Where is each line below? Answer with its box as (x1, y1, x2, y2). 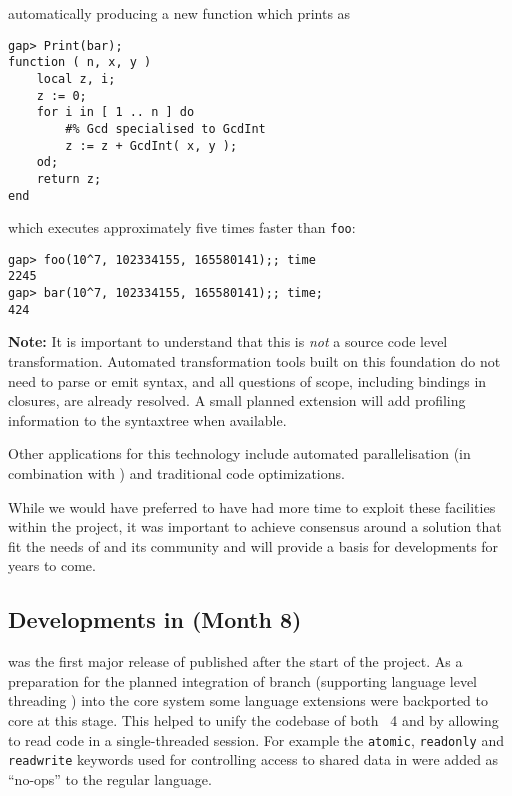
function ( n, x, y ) (8, 55, 152, 70)
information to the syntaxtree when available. (8, 409, 287, 430)
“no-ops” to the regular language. (8, 768, 212, 789)
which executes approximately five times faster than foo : (8, 217, 356, 238)
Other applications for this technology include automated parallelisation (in (8, 443, 471, 464)
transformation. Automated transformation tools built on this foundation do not (8, 351, 501, 372)
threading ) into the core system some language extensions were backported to (8, 690, 488, 711)
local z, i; (36, 71, 116, 86)
